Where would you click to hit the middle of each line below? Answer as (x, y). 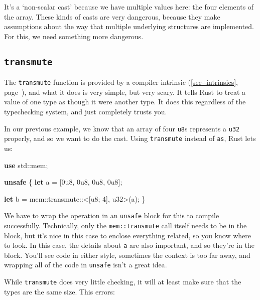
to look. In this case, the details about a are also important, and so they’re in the (129, 245)
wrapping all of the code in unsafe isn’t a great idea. (86, 265)
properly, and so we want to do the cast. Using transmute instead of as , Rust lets (130, 138)
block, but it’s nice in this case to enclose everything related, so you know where (128, 235)
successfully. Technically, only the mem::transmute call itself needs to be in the (125, 225)
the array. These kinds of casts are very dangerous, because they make (112, 16)
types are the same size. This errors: (59, 291)
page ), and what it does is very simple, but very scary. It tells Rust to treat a (125, 92)
